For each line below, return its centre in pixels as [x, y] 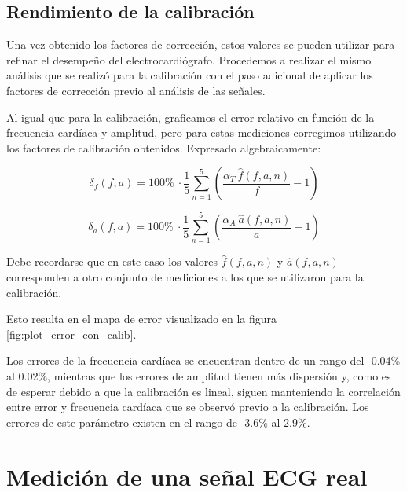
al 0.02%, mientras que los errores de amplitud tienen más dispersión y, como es [199, 376]
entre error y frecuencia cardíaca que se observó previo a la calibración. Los [188, 407]
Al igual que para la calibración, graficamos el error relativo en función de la [191, 117]
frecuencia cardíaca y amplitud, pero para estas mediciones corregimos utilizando [202, 132]
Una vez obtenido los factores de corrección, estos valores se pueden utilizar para [201, 44]
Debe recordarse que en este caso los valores [112, 261]
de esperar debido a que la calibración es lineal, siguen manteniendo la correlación [203, 391]
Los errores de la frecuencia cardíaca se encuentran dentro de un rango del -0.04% [203, 360]
